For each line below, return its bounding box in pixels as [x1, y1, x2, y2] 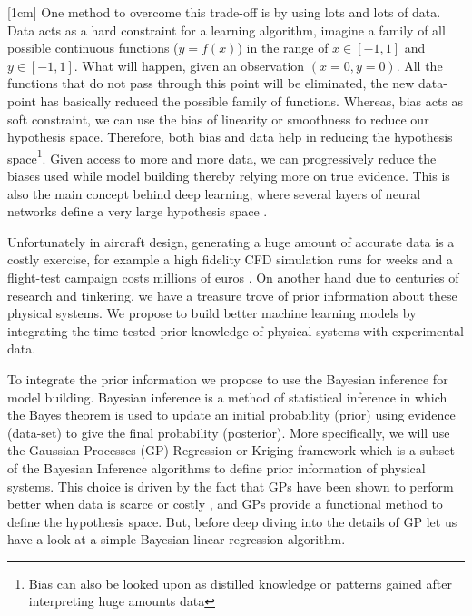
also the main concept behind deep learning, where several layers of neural [7, 184, 421, 203]
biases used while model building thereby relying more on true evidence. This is [7, 166, 450, 184]
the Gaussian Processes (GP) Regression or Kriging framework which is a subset [7, 441, 455, 460]
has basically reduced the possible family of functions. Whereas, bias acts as [40, 91, 464, 110]
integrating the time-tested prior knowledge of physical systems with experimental [7, 321, 464, 340]
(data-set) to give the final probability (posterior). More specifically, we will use [7, 422, 450, 442]
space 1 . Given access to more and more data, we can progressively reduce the [7, 145, 437, 167]
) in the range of [237, 38, 329, 57]
